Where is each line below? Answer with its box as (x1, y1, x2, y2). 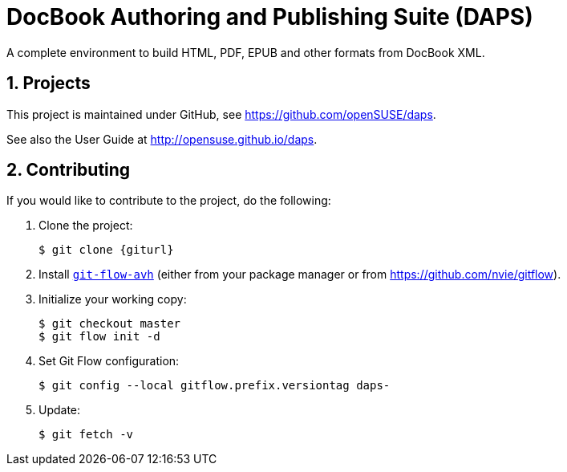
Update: (38, 403, 81, 417)
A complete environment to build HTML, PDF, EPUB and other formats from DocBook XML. (6, 45, 485, 59)
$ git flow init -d (38, 330, 160, 344)
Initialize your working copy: (38, 292, 187, 307)
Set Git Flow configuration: (38, 354, 180, 368)
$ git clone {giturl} (38, 243, 174, 257)
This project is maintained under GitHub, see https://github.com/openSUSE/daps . (6, 107, 436, 121)
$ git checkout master (38, 317, 181, 331)
